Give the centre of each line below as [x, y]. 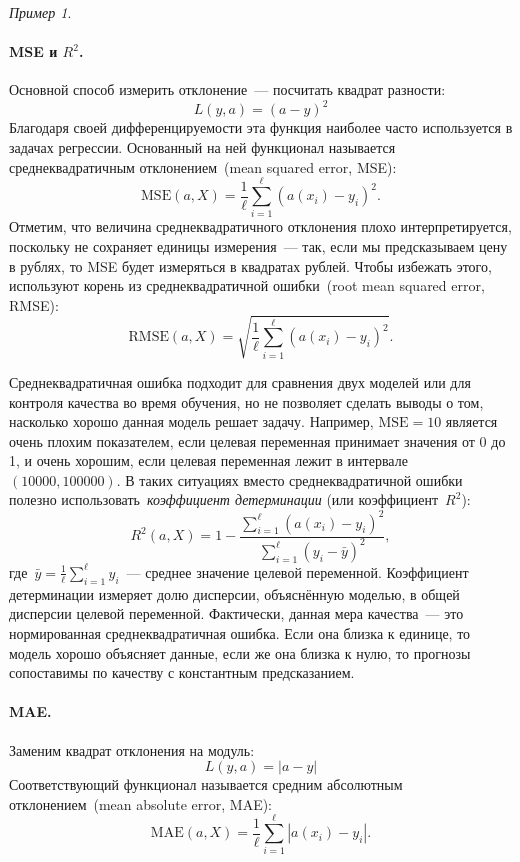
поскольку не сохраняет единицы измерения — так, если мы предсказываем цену [258, 245]
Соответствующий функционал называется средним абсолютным [206, 784]
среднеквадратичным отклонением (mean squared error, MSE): [203, 166]
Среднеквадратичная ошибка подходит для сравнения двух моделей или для [240, 381]
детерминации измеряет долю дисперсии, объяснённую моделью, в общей [234, 593]
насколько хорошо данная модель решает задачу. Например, [191, 421]
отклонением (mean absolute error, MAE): [140, 803]
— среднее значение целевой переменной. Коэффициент [297, 571]
